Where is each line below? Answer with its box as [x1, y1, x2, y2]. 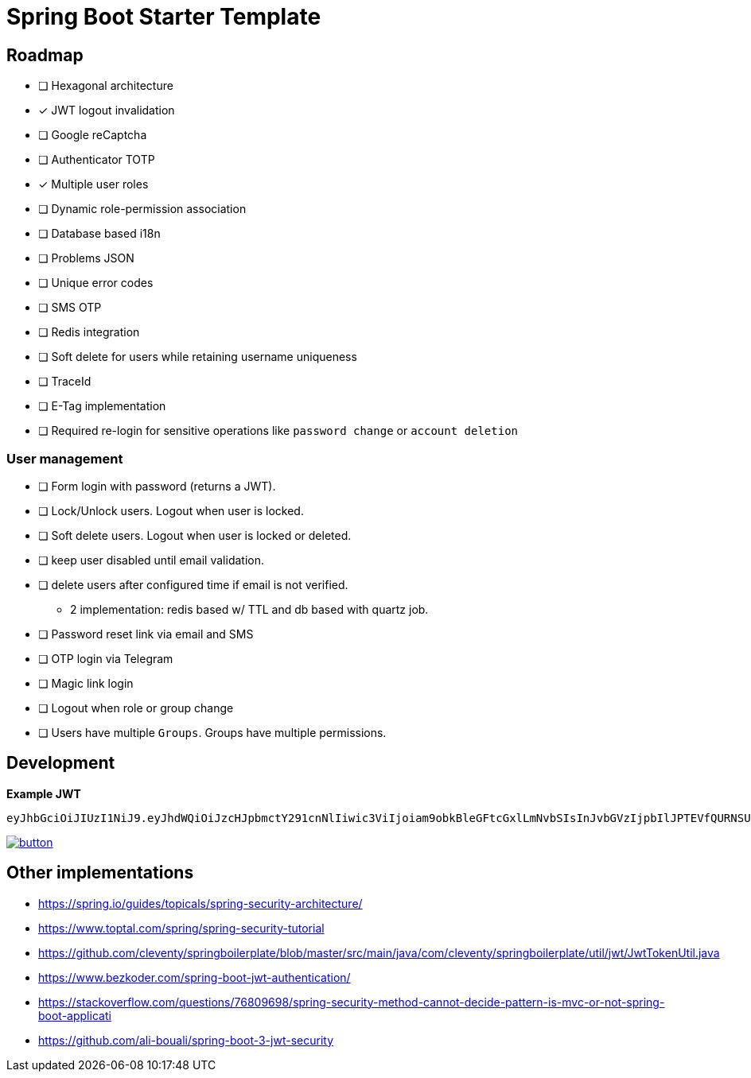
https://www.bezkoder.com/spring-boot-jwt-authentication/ [38, 970, 351, 984]
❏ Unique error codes [38, 276, 154, 290]
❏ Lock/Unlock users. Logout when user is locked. [38, 503, 304, 518]
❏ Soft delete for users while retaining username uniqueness [38, 350, 357, 364]
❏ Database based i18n [38, 227, 161, 241]
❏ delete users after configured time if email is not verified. [38, 577, 348, 591]
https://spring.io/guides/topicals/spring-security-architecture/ [38, 896, 363, 910]
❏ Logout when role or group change [38, 700, 234, 715]
